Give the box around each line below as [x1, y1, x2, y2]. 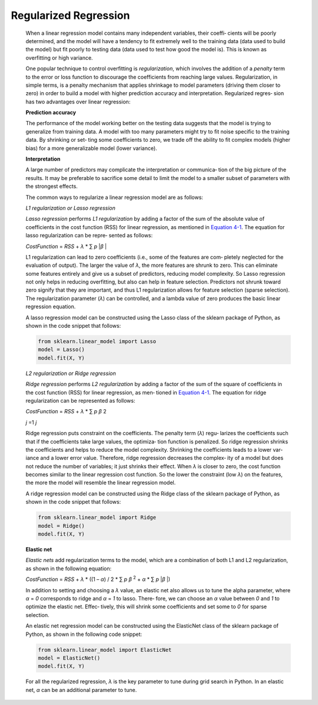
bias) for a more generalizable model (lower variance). [25, 145, 157, 152]
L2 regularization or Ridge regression [25, 370, 116, 377]
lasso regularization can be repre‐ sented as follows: [25, 232, 153, 239]
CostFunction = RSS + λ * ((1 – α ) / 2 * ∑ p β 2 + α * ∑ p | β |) [25, 575, 171, 583]
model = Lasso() [38, 346, 85, 353]
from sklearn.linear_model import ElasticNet [38, 647, 172, 653]
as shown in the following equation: [25, 564, 112, 572]
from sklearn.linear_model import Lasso [38, 338, 156, 345]
